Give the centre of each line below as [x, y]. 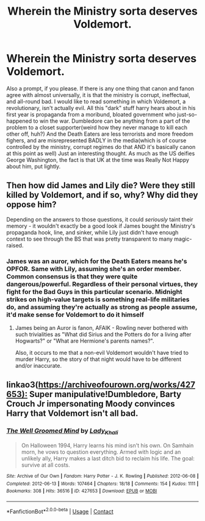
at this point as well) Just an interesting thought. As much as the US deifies [101, 153]
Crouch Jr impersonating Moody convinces [91, 404]
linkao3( [22, 385]
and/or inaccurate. [38, 366]
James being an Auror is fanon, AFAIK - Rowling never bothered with [101, 328]
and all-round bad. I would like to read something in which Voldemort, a [96, 101]
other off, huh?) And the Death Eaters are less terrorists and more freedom [100, 134]
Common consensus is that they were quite [72, 276]
